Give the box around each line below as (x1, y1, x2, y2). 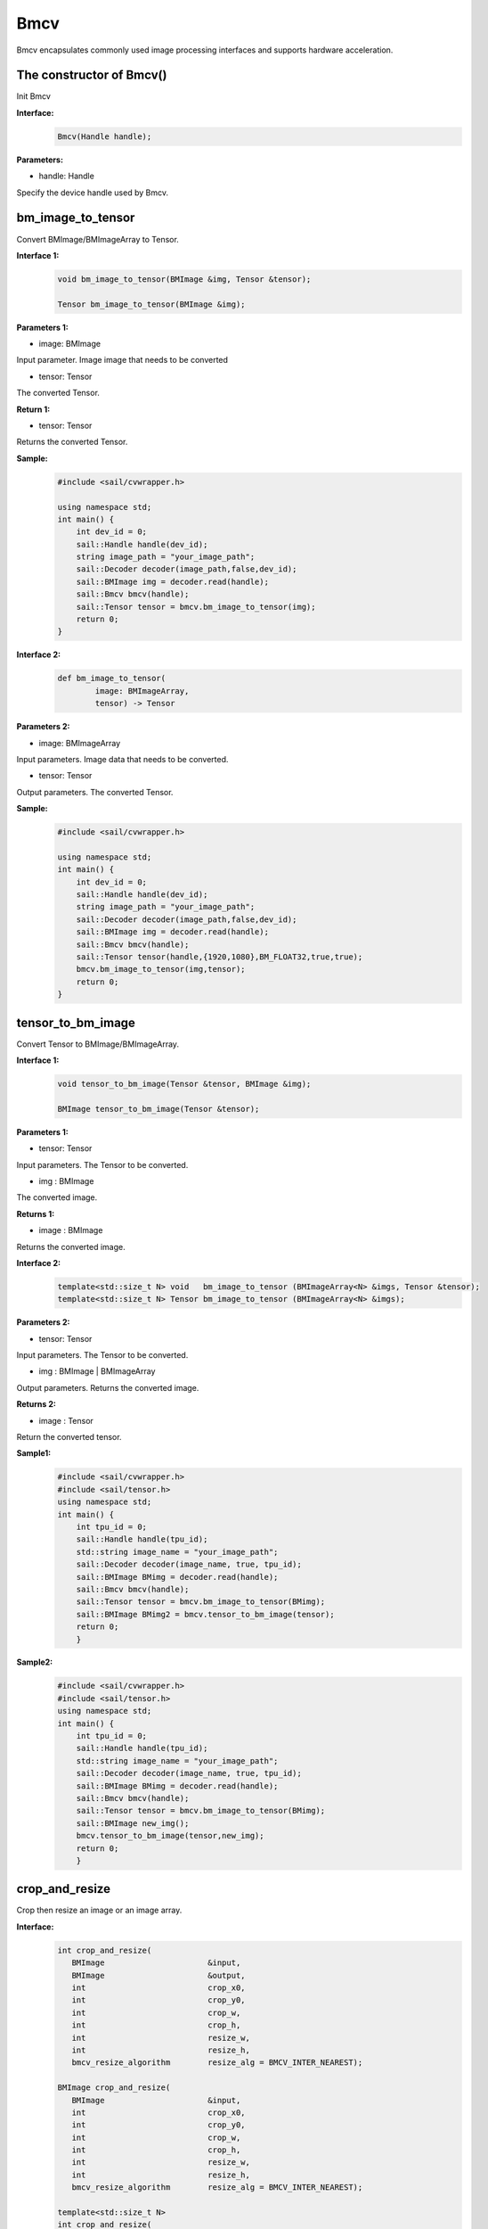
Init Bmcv (16, 91, 51, 102)
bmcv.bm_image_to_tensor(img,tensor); (76, 964, 246, 975)
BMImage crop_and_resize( (57, 2083, 171, 2093)
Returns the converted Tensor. (16, 437, 128, 448)
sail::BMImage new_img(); (76, 1818, 190, 1828)
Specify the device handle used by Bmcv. (16, 187, 169, 198)
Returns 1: (16, 1208, 55, 1219)
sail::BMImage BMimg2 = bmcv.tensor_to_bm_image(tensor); (76, 1609, 335, 1619)
